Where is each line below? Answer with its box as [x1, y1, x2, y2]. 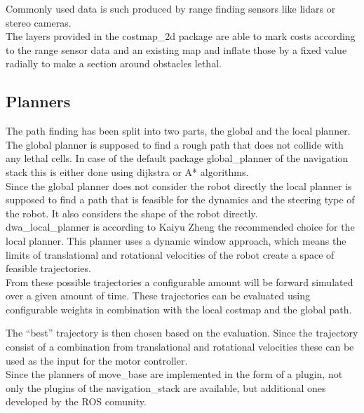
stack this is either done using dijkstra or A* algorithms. [6, 164, 249, 179]
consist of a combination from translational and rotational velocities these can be [6, 339, 354, 354]
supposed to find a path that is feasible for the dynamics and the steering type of [6, 192, 355, 207]
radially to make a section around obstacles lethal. [6, 56, 222, 71]
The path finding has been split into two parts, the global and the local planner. [6, 123, 351, 138]
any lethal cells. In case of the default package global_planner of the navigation [6, 151, 349, 165]
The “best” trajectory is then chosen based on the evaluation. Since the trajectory [6, 325, 358, 340]
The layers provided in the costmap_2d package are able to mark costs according [6, 29, 356, 43]
